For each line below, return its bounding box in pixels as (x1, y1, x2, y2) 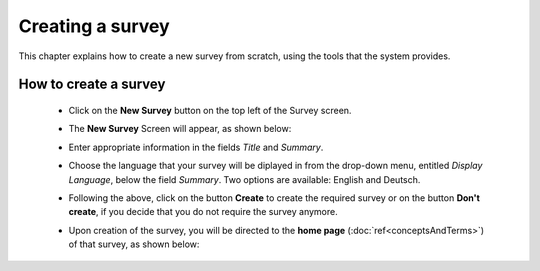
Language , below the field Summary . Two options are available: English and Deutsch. (68, 173, 421, 185)
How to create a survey (18, 76, 166, 93)
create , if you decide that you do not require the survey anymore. (68, 206, 339, 218)
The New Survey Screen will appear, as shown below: (68, 123, 292, 135)
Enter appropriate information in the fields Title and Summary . (68, 141, 324, 153)
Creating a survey (18, 15, 170, 37)
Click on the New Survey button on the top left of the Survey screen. (68, 104, 352, 116)
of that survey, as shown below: (68, 238, 200, 250)
